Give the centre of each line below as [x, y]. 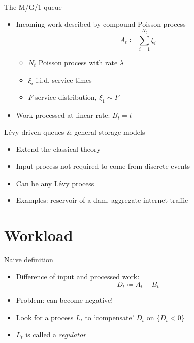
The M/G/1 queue [33, 7]
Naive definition [29, 259]
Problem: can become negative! [64, 300]
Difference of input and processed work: [78, 276]
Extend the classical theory [58, 149]
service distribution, [66, 97]
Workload [39, 235]
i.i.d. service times [64, 79]
